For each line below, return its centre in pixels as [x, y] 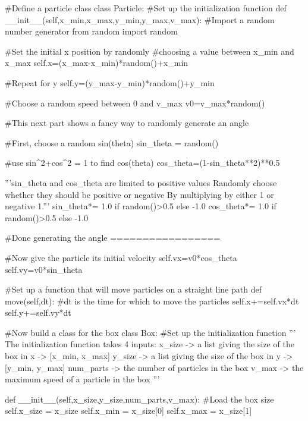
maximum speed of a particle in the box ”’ [82, 379]
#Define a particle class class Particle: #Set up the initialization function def [146, 8]
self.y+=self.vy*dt [38, 312]
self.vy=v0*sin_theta [44, 269]
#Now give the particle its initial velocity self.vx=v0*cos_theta [121, 257]
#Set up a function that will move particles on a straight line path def [133, 289]
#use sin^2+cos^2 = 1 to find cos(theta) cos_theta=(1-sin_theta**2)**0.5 [142, 163]
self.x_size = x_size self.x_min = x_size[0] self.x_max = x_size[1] [128, 411]
